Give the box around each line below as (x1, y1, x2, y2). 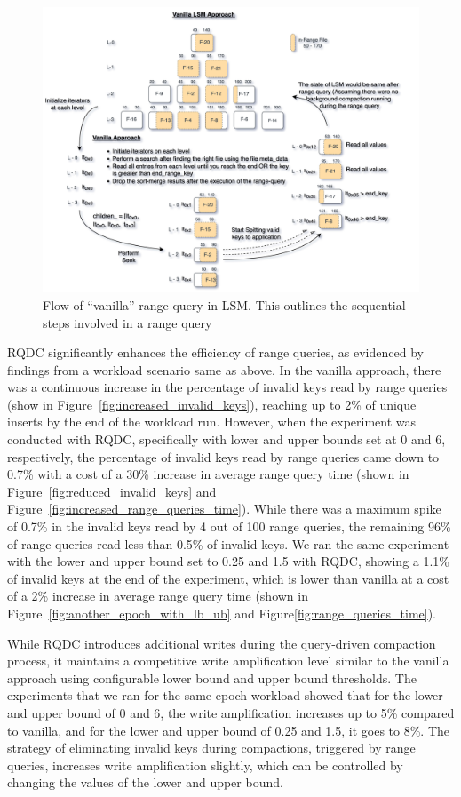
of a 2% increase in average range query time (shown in (7, 586, 308, 605)
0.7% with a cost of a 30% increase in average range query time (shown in (7, 465, 409, 483)
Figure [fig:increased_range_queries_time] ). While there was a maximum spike (7, 499, 441, 518)
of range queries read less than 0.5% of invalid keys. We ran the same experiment (7, 534, 449, 553)
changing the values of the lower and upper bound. (7, 773, 283, 792)
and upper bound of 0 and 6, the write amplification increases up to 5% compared (7, 703, 455, 721)
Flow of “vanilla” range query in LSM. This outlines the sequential (43, 295, 406, 314)
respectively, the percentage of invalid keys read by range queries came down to (7, 447, 440, 466)
